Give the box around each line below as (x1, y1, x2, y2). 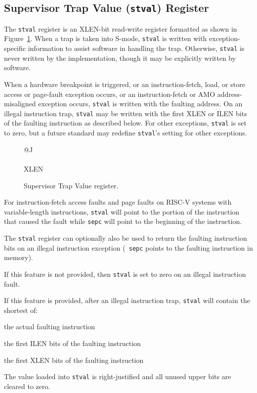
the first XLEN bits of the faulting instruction (4, 354, 144, 365)
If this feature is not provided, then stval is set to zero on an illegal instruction (4, 268, 246, 279)
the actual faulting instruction (4, 321, 95, 332)
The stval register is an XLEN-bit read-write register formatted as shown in (4, 23, 237, 34)
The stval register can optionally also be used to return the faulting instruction (4, 233, 247, 243)
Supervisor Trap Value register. (24, 180, 119, 190)
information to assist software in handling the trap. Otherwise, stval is (28, 43, 245, 53)
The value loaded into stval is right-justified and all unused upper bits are (4, 371, 231, 382)
